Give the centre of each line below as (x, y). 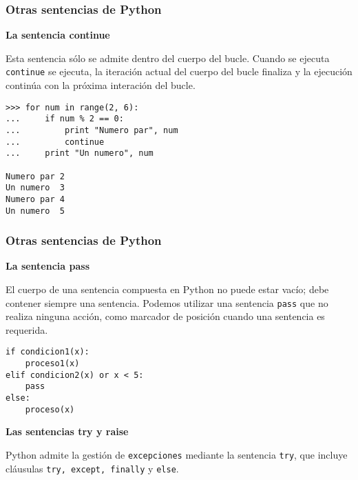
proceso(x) (50, 409)
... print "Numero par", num (92, 130)
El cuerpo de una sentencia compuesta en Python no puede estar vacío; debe (167, 289)
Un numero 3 (35, 188)
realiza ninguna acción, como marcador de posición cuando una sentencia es (165, 316)
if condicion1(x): (48, 352)
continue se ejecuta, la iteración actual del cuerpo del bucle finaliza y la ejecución (179, 71)
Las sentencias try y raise (67, 431)
